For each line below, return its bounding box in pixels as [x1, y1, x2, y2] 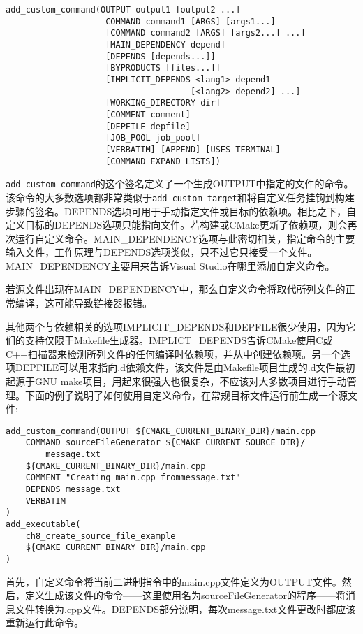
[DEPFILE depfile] [105, 121, 191, 131]
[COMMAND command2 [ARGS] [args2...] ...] [105, 28, 306, 38]
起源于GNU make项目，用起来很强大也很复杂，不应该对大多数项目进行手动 [6, 374, 347, 389]
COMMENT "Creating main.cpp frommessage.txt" [25, 473, 241, 483]
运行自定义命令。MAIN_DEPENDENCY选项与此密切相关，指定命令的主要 [15, 231, 355, 245]
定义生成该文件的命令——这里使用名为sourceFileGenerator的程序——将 [24, 588, 346, 603]
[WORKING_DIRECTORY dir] [105, 98, 221, 108]
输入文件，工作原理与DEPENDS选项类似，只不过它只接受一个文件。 [6, 245, 318, 259]
